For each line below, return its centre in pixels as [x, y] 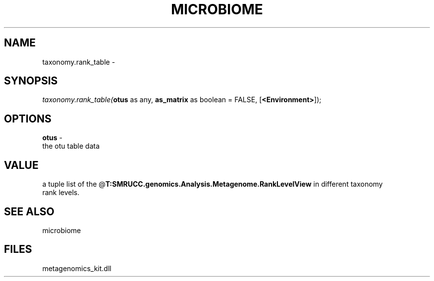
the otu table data [71, 146]
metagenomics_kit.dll [77, 268]
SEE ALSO [29, 211]
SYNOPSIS [31, 81]
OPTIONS [28, 119]
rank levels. [61, 193]
